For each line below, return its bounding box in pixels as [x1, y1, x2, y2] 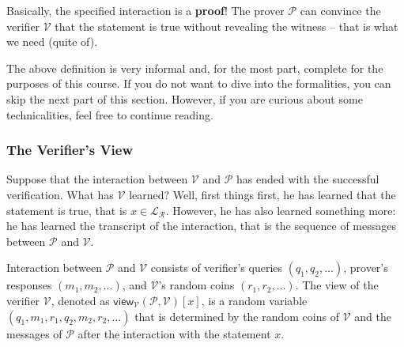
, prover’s [343, 259, 388, 276]
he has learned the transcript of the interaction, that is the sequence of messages [6, 217, 396, 234]
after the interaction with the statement [77, 325, 271, 341]
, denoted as [51, 292, 110, 308]
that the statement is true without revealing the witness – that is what [55, 17, 398, 34]
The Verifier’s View [6, 140, 134, 160]
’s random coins [158, 277, 235, 293]
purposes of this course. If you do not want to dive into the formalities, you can [6, 75, 391, 92]
